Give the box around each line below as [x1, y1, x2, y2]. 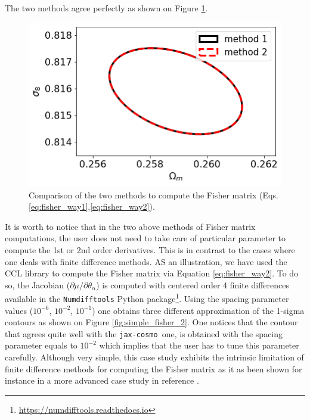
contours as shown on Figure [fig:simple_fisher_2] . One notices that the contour [5, 316, 298, 328]
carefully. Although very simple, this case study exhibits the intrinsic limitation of [5, 351, 304, 363]
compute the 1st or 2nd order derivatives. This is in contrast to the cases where [5, 243, 295, 256]
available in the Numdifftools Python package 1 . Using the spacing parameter [5, 291, 289, 304]
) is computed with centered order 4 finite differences [96, 278, 289, 291]
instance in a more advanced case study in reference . [5, 374, 199, 387]
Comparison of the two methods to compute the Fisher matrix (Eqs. [29, 188, 278, 201]
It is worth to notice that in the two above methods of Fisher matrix [5, 220, 256, 232]
